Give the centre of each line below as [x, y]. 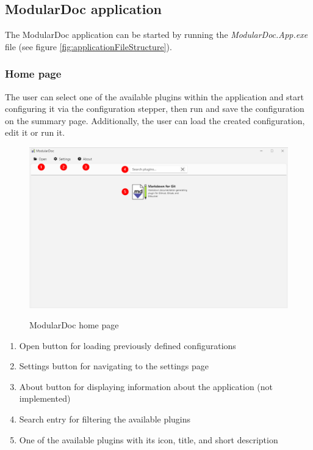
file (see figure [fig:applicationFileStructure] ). [88, 46]
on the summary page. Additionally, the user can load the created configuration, [155, 120]
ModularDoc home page [74, 325]
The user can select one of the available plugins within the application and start [154, 96]
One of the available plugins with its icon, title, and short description [149, 439]
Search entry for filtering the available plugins [105, 419]
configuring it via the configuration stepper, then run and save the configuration [155, 109]
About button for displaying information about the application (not [146, 386]
